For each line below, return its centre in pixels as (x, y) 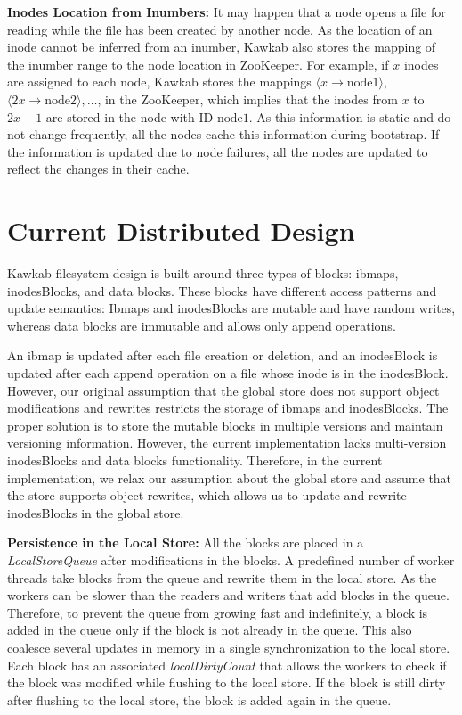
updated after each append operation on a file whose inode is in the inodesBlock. (228, 373)
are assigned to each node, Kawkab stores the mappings (159, 82)
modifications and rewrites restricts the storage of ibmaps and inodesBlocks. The (228, 408)
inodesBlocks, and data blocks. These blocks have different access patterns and (222, 290)
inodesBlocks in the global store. (96, 512)
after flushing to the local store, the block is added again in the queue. (199, 699)
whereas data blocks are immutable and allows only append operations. (202, 325)
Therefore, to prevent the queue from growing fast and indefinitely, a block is (218, 612)
